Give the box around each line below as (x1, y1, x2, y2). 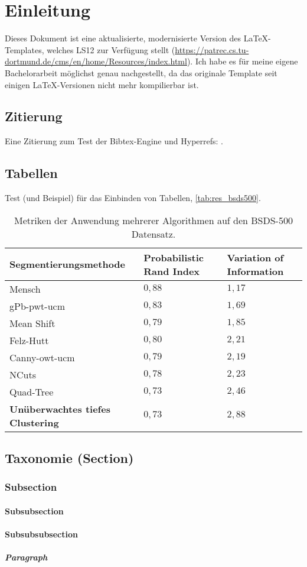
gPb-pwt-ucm (9, 299, 66, 313)
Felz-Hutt (9, 333, 49, 347)
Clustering (9, 415, 59, 429)
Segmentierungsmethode (9, 257, 126, 271)
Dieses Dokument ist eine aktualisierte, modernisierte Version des (5, 32, 241, 44)
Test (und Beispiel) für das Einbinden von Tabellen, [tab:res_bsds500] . (5, 192, 261, 204)
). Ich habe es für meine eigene (187, 55, 298, 67)
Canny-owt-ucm (9, 350, 75, 364)
